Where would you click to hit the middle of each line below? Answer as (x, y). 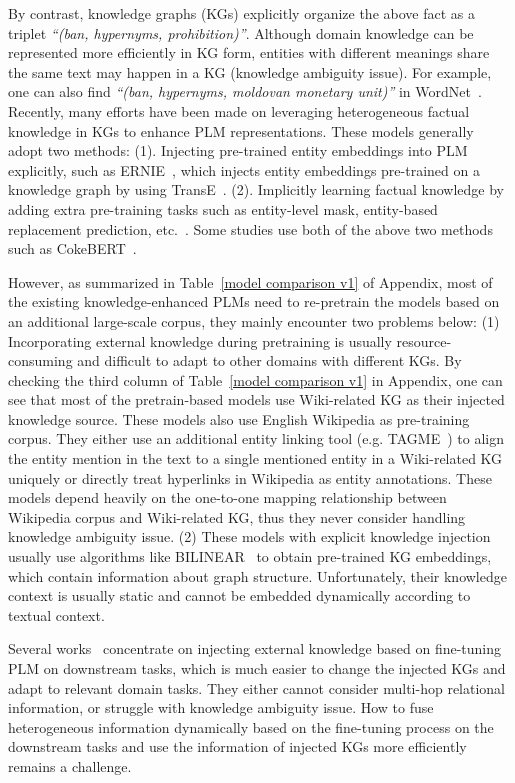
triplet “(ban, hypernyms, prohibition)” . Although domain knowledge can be (241, 32)
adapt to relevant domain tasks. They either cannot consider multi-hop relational (257, 687)
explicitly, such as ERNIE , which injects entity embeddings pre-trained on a (244, 169)
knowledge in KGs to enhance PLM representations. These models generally (241, 130)
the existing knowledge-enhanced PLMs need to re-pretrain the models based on (254, 301)
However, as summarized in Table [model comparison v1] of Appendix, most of (250, 281)
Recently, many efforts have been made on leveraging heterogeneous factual (239, 110)
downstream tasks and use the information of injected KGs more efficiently (237, 746)
